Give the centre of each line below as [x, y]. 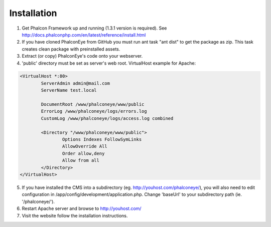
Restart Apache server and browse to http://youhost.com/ [82, 208]
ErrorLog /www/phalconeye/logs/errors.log [94, 111]
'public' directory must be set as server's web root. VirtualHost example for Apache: [109, 63]
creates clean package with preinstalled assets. [71, 49]
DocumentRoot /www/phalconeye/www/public [93, 104]
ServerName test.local [69, 90]
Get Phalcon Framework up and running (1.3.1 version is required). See [94, 28]
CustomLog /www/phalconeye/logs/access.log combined [107, 118]
